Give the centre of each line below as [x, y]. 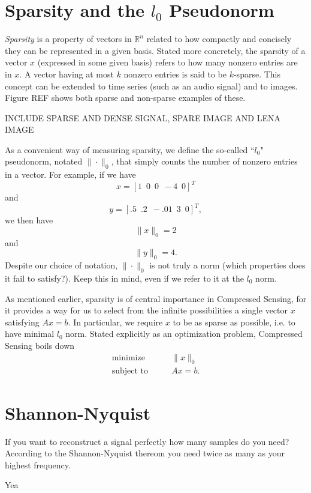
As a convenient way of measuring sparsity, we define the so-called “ [130, 149]
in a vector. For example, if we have [70, 174]
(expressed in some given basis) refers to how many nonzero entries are [167, 62]
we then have [29, 220]
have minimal [30, 334]
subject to [130, 371]
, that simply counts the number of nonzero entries [204, 161]
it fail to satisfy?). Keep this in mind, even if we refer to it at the [124, 278]
